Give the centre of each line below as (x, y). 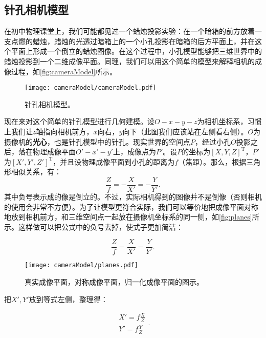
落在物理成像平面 (47, 152)
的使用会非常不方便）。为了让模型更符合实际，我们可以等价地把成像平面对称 (131, 206)
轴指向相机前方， (65, 132)
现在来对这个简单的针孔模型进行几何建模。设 (79, 121)
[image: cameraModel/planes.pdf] (81, 265)
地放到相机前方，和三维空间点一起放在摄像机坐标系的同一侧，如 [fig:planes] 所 (132, 217)
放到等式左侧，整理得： (68, 299)
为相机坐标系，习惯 (229, 121)
